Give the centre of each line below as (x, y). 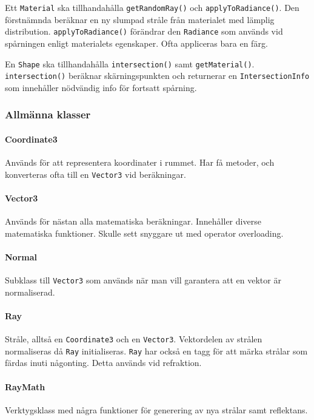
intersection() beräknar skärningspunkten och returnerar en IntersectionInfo (157, 76)
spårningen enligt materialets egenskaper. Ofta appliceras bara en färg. (136, 43)
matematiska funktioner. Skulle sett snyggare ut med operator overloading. (144, 233)
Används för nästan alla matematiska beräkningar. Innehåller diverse (133, 221)
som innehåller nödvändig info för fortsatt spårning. (101, 87)
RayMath (25, 386)
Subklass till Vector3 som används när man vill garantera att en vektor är (143, 280)
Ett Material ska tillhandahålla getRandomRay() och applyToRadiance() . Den (152, 7)
